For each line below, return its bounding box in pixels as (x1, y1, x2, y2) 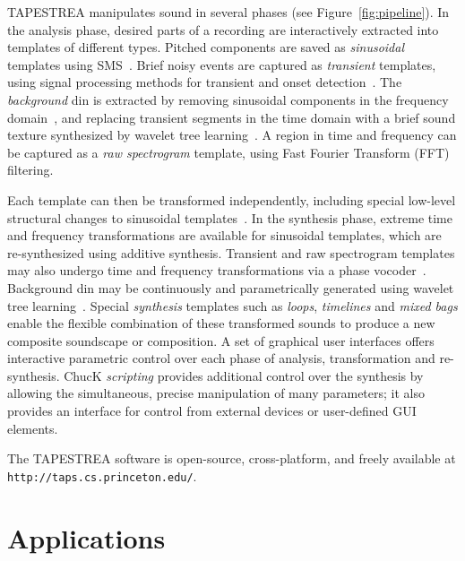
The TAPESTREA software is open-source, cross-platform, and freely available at (7, 449, 456, 468)
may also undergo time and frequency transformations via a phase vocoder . (7, 261, 426, 280)
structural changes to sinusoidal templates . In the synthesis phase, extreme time (7, 208, 452, 227)
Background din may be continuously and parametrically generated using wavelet (7, 278, 454, 297)
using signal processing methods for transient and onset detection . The (7, 73, 402, 91)
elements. (7, 419, 58, 437)
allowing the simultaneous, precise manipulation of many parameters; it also (7, 384, 426, 402)
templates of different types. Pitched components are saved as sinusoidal (7, 38, 404, 56)
